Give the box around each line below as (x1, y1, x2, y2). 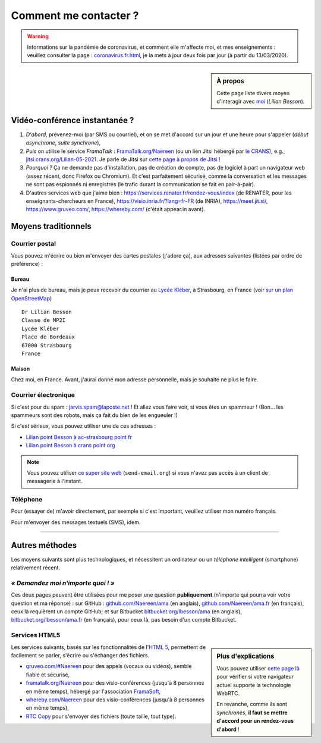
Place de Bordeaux (21, 334, 75, 340)
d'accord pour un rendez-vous (216, 717, 294, 725)
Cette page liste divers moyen (216, 89, 290, 96)
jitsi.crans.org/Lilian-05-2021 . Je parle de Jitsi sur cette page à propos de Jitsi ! (26, 156, 221, 163)
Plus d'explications (216, 652, 275, 660)
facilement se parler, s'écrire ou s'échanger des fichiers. (11, 651, 150, 659)
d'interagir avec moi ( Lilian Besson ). (216, 98, 305, 105)
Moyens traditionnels (11, 221, 92, 231)
